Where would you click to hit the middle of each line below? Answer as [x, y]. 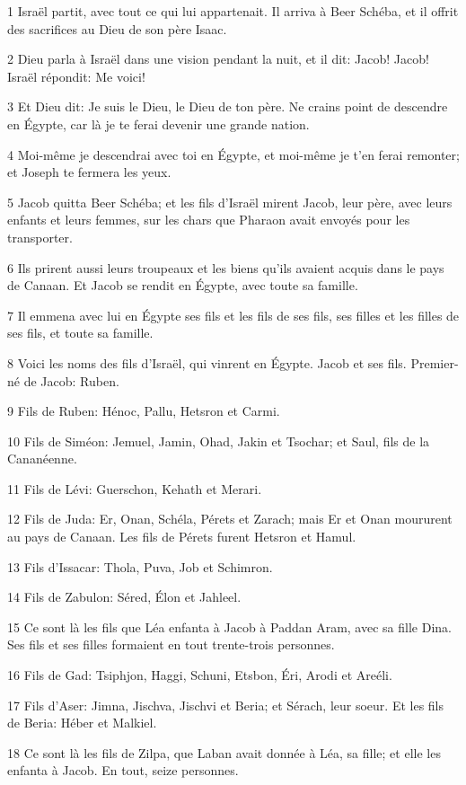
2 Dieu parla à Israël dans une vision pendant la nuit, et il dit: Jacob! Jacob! [218, 59]
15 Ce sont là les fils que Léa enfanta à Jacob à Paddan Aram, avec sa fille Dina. [229, 626]
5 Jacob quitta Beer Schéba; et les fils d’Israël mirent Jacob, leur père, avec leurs [230, 202]
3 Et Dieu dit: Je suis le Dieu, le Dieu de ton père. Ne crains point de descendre [228, 106]
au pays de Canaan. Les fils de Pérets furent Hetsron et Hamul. [182, 537]
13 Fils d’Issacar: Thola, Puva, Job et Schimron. [140, 566]
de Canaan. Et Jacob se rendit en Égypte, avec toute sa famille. [183, 285]
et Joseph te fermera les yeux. [89, 172]
